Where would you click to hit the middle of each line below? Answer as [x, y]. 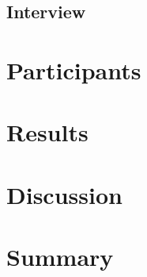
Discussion [64, 194]
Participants [74, 69]
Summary [60, 257]
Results [47, 132]
